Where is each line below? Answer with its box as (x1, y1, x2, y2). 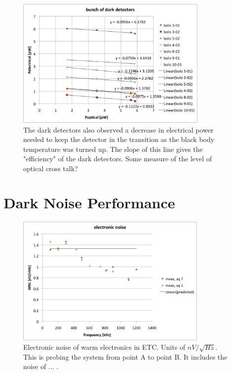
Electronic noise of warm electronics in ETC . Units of (23, 342, 186, 352)
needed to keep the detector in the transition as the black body (23, 134, 215, 144)
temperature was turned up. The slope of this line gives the (23, 143, 203, 154)
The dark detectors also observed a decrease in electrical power (23, 124, 214, 135)
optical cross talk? (23, 163, 78, 173)
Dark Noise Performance (3, 192, 175, 212)
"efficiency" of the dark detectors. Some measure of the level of (23, 153, 212, 164)
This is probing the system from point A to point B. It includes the (23, 351, 228, 362)
